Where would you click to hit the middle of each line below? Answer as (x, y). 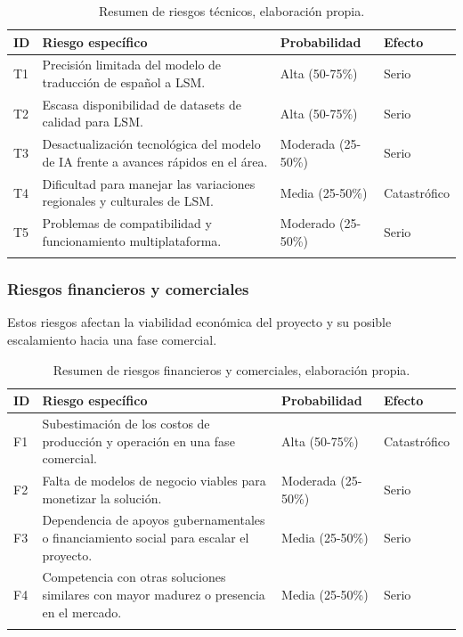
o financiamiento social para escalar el (146, 538)
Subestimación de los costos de (126, 423)
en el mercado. (82, 612)
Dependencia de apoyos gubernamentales (154, 520)
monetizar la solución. (102, 498)
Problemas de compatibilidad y (127, 223)
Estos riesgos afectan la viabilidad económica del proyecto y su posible (199, 322)
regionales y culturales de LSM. (128, 201)
